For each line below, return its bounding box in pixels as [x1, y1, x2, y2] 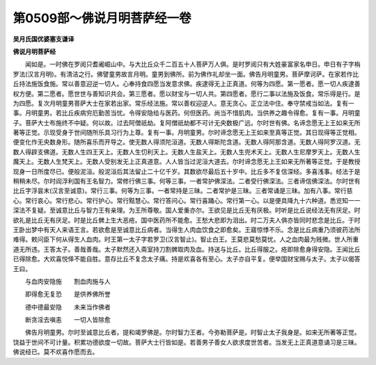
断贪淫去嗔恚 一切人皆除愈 [24, 316, 111, 324]
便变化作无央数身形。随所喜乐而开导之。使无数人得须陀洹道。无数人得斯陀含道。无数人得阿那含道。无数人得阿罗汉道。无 [13, 138, 361, 146]
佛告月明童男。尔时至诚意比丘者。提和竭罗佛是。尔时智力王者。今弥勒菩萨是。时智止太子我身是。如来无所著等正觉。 [24, 328, 361, 336]
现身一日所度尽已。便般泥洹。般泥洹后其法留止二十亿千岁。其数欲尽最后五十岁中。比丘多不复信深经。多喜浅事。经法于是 [13, 167, 361, 175]
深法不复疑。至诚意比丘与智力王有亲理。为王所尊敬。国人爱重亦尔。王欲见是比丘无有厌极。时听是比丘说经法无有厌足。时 [13, 206, 361, 215]
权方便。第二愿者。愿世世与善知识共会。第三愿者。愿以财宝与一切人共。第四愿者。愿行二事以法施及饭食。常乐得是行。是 [13, 89, 361, 97]
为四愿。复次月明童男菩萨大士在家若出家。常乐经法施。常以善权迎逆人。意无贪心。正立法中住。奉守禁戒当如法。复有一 [13, 99, 354, 107]
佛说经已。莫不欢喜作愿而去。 [13, 348, 99, 356]
